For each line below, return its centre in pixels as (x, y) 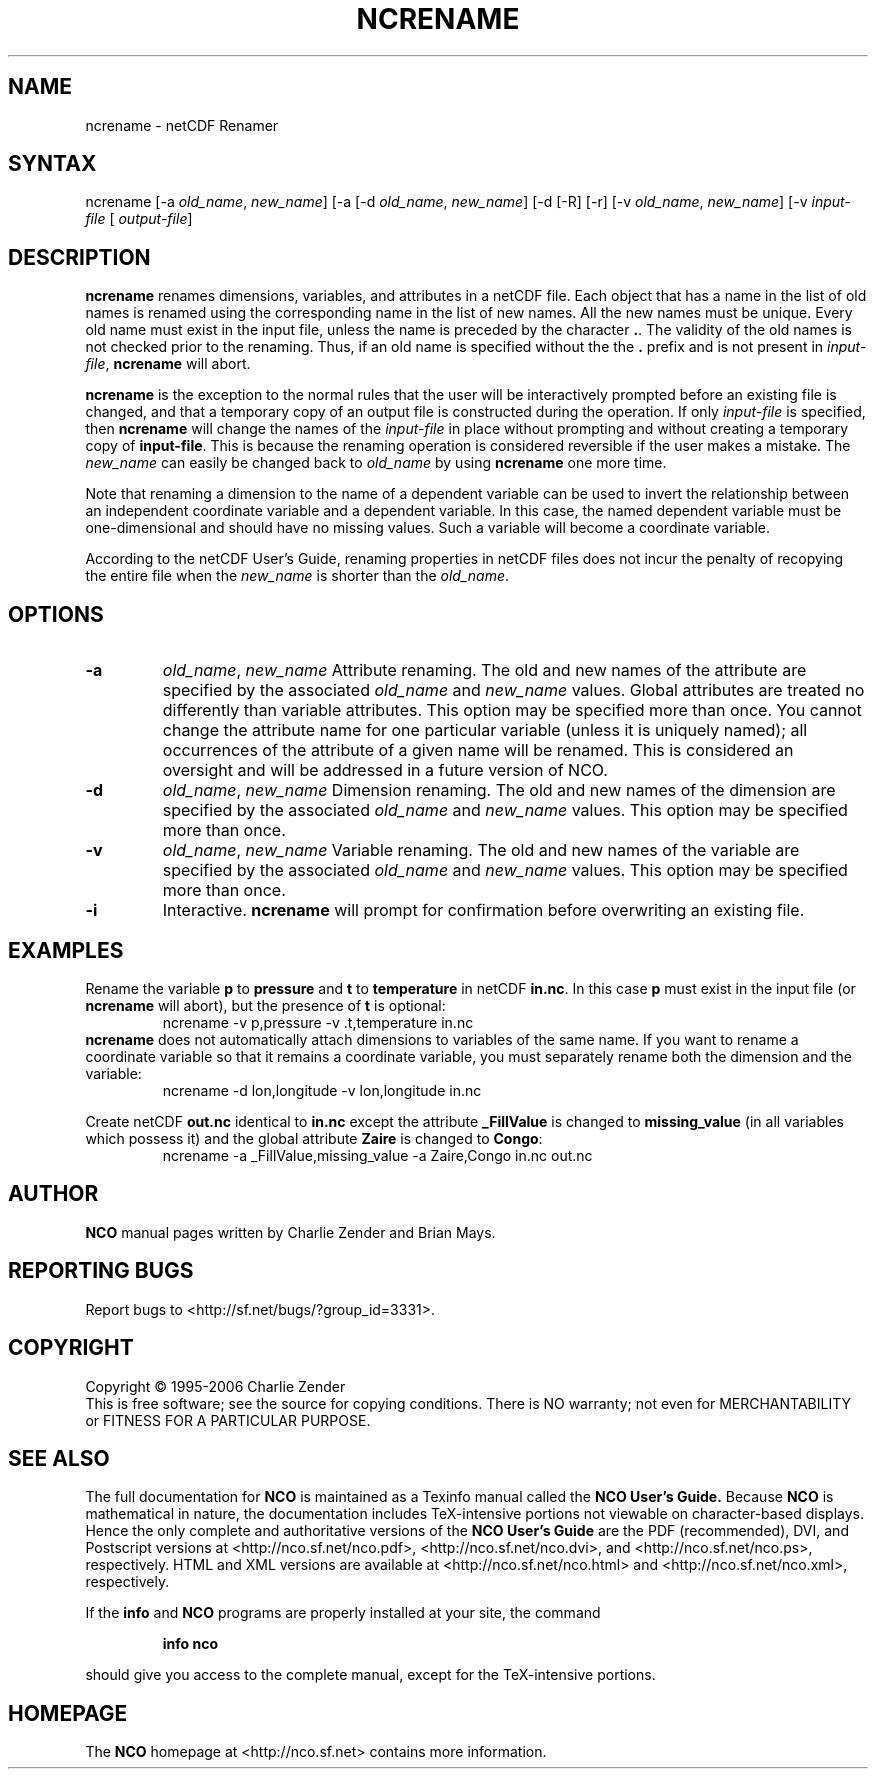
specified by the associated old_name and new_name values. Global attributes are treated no (513, 690)
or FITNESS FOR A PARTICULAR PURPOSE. (228, 1420)
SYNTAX (52, 164)
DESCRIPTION (79, 257)
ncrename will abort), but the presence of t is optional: (265, 1005)
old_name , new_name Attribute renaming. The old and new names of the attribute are (484, 670)
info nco (190, 1644)
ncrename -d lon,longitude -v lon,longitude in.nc (322, 1090)
